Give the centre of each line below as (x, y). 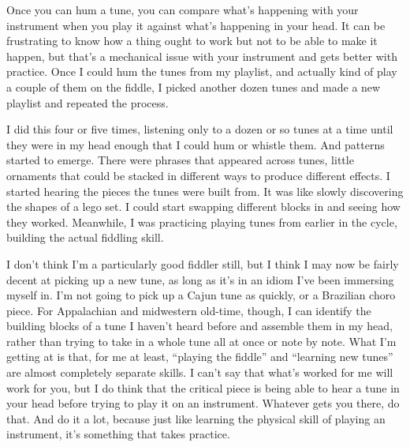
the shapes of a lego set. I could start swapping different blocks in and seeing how (203, 207)
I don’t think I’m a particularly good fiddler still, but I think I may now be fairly (203, 263)
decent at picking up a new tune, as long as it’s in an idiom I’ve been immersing (200, 279)
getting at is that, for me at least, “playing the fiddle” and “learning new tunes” (200, 357)
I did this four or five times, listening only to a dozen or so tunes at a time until (200, 129)
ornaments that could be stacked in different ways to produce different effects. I (198, 175)
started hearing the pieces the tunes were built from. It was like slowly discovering (205, 191)
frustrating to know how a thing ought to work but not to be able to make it (192, 41)
